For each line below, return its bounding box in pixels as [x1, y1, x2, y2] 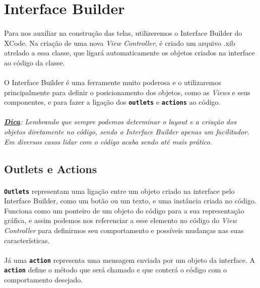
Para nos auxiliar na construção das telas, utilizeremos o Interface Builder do [4, 27, 242, 38]
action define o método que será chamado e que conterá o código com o [4, 264, 227, 275]
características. [4, 235, 50, 245]
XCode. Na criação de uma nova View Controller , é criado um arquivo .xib [4, 37, 235, 48]
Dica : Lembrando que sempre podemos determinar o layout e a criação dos [4, 116, 236, 127]
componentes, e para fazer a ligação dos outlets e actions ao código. [4, 97, 221, 107]
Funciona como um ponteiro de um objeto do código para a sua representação [4, 205, 244, 215]
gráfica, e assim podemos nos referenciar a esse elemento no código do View [4, 215, 237, 226]
